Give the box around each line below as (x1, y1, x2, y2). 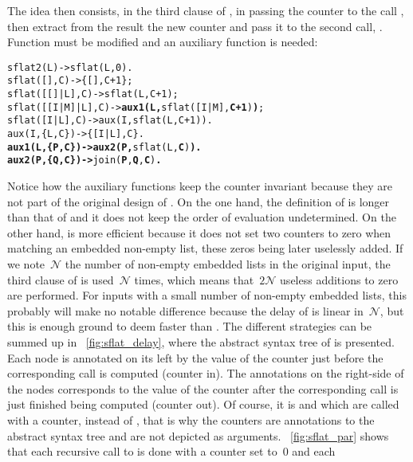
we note (7, 256, 45, 272)
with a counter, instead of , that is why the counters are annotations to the (7, 411, 375, 428)
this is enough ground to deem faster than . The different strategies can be (7, 318, 372, 335)
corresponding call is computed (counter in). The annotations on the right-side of (7, 365, 404, 382)
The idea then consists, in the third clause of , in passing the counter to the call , (7, 2, 404, 18)
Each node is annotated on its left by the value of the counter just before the (7, 349, 383, 366)
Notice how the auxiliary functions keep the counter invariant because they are (7, 178, 392, 194)
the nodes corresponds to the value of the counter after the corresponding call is (7, 380, 399, 397)
